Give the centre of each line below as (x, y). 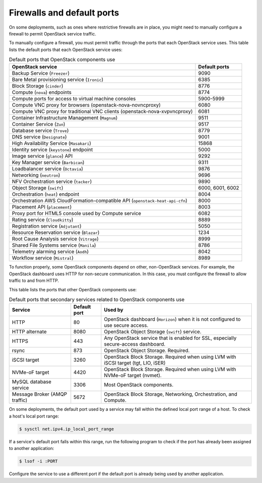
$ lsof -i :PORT (39, 461)
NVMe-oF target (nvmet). (133, 375)
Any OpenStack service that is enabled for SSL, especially (170, 338)
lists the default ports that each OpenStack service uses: (66, 50)
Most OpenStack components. (139, 385)
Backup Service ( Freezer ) (41, 73)
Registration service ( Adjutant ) (47, 226)
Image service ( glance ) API (42, 156)
